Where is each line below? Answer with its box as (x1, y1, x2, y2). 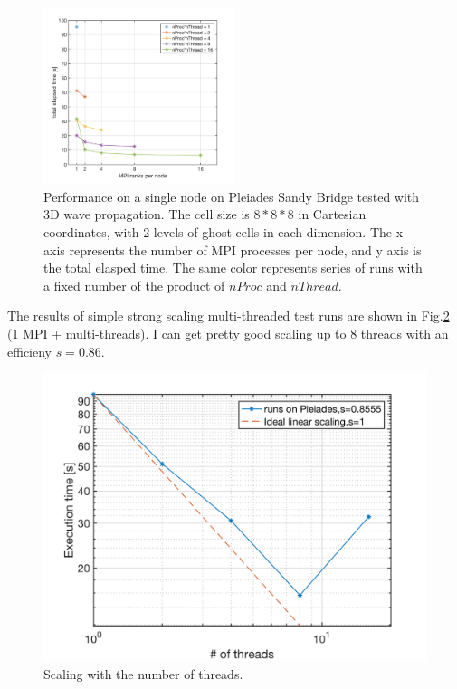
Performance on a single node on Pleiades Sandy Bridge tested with (43, 187, 420, 206)
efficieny (7, 341, 52, 360)
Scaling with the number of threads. (43, 664, 243, 683)
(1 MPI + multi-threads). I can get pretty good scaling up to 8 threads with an (7, 323, 449, 342)
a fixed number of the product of (43, 275, 225, 294)
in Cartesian (298, 205, 367, 224)
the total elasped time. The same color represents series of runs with (43, 258, 423, 277)
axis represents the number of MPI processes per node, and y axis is (43, 240, 422, 259)
